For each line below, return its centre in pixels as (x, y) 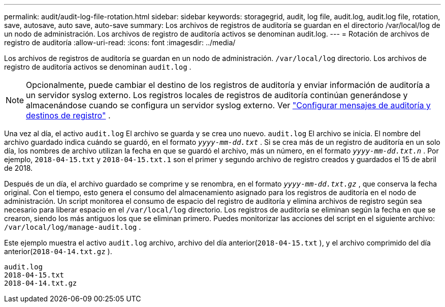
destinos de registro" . (68, 115)
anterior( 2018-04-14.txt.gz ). (58, 251)
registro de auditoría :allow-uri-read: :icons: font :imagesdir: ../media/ (120, 42)
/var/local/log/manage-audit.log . (73, 227)
